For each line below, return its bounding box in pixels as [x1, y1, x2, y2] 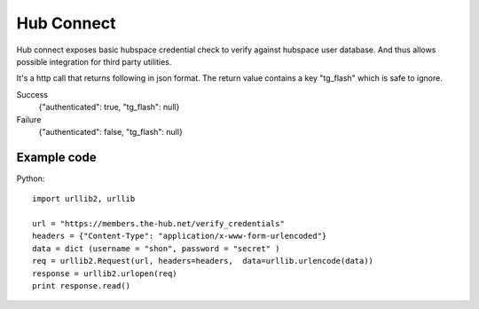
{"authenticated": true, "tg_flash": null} [38, 102, 180, 113]
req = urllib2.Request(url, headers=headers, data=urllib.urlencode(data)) [32, 256, 374, 266]
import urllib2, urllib [32, 194, 136, 204]
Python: [16, 173, 45, 184]
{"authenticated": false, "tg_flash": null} [38, 126, 184, 137]
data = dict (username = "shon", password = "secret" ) [32, 243, 280, 253]
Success [16, 89, 49, 99]
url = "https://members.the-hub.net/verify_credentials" [32, 218, 286, 228]
